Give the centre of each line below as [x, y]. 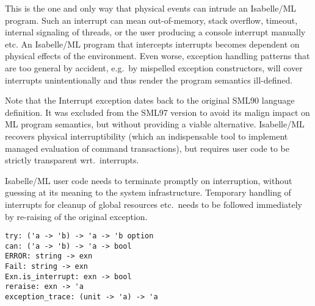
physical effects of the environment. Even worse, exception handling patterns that [157, 56]
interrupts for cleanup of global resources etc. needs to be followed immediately [154, 204]
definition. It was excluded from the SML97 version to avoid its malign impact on [157, 112]
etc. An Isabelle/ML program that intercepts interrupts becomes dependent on [152, 44]
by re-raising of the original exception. [76, 216]
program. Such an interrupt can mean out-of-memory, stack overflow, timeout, [151, 20]
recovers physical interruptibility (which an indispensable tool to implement [147, 136]
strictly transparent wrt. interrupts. [72, 160]
